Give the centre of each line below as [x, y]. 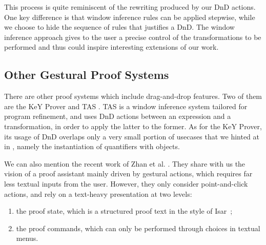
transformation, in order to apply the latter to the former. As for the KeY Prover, [133, 126]
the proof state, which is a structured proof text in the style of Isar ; [124, 211]
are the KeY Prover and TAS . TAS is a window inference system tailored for [126, 106]
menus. [27, 238]
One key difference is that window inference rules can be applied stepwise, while [130, 17]
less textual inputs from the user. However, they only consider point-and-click [126, 183]
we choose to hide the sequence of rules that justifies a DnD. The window [119, 27]
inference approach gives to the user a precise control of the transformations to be [133, 37]
